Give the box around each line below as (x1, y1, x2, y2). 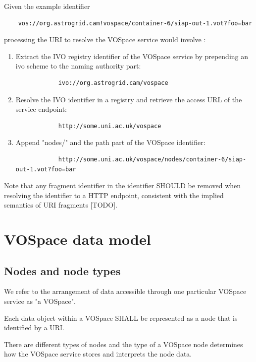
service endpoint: (15, 104, 67, 114)
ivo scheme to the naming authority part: (15, 61, 141, 71)
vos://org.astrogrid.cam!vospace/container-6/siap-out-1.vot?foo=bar (18, 19, 253, 27)
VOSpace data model (4, 229, 151, 249)
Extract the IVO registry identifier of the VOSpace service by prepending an (15, 51, 249, 61)
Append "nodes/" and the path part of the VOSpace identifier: (15, 137, 205, 147)
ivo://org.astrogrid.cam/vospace (58, 79, 168, 86)
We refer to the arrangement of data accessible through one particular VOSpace (4, 286, 247, 296)
